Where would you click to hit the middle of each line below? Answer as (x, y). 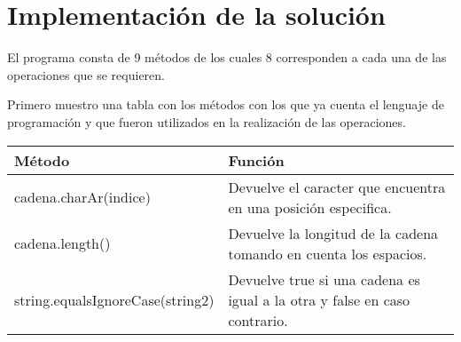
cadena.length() (63, 243)
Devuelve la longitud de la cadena (333, 233)
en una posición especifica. (310, 207)
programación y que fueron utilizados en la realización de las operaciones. (207, 121)
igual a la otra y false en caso (319, 299)
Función (256, 160)
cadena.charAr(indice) (82, 197)
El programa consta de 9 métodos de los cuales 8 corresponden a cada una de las (227, 57)
